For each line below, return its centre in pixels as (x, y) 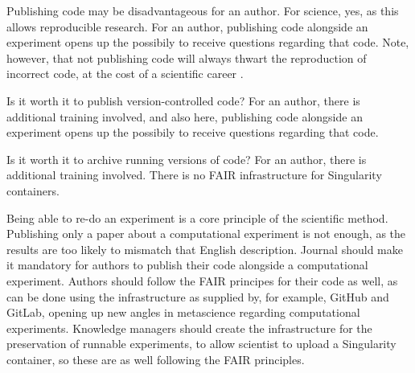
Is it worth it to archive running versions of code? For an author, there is (187, 159)
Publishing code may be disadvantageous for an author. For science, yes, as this (203, 10)
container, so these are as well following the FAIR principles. (156, 359)
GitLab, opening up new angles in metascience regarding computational (183, 312)
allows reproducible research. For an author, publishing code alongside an (187, 26)
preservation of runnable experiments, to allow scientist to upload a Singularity (201, 344)
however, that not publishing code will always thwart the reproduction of (187, 57)
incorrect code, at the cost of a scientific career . (125, 74)
